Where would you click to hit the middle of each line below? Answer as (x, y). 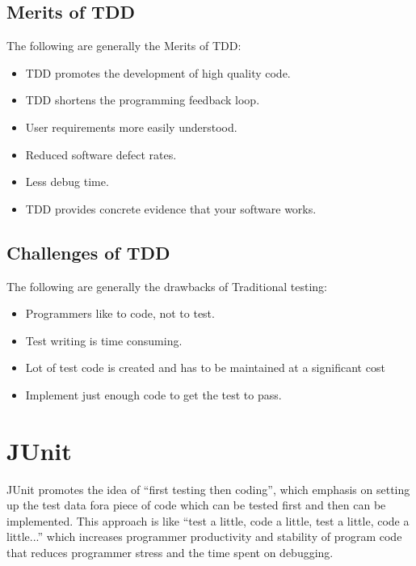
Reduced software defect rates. (101, 154)
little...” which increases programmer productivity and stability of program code (204, 536)
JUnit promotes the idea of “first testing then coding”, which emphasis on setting (208, 489)
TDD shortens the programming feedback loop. (143, 100)
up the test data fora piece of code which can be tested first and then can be (196, 505)
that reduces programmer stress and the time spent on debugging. (170, 553)
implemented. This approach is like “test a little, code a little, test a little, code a (208, 520)
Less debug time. (67, 182)
